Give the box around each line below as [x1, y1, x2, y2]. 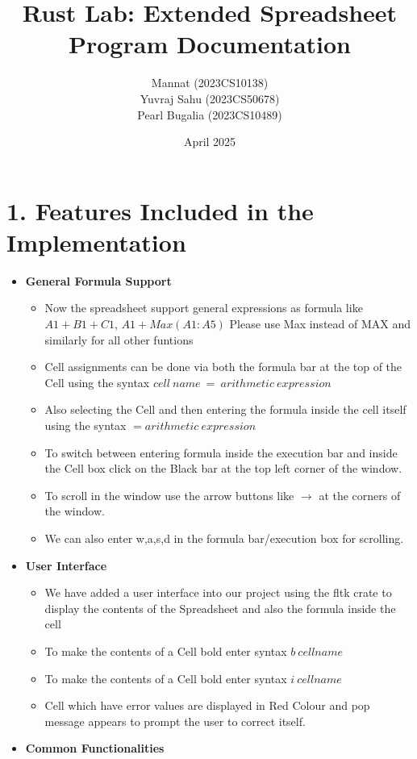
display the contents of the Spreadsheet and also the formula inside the [44, 599, 396, 616]
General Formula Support [25, 272, 172, 289]
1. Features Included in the [6, 194, 314, 227]
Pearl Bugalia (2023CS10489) [137, 106, 282, 123]
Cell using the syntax [44, 373, 150, 390]
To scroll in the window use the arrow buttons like [44, 486, 294, 503]
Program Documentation [68, 27, 352, 60]
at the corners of [319, 486, 401, 503]
